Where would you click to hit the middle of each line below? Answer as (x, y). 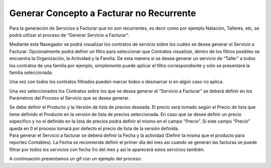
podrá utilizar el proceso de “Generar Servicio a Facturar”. (69, 35)
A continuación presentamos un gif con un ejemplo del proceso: (76, 159)
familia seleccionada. (31, 72)
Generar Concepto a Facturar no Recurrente (103, 13)
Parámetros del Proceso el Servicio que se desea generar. (70, 98)
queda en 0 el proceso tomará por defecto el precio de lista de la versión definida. (94, 128)
